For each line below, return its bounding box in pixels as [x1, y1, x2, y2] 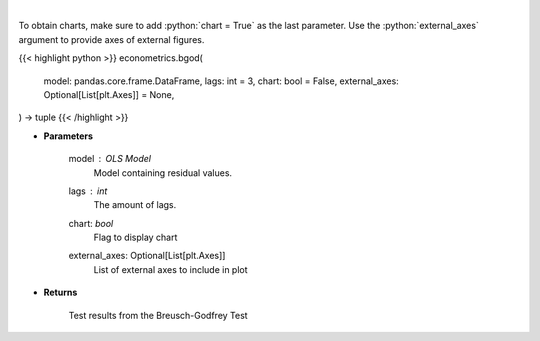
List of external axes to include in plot [93, 263, 249, 275]
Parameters [43, 130, 94, 142]
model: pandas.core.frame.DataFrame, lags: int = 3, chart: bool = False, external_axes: [43, 75, 399, 87]
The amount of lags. [93, 199, 177, 211]
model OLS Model [68, 153, 152, 165]
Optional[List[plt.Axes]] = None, [43, 88, 175, 100]
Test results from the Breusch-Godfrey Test [68, 309, 249, 321]
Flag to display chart [93, 231, 178, 244]
